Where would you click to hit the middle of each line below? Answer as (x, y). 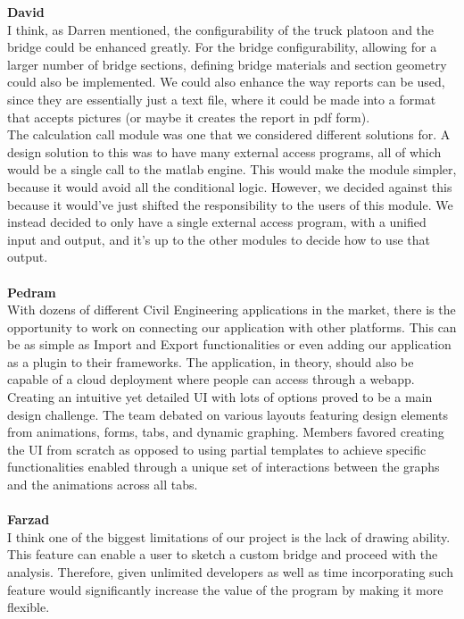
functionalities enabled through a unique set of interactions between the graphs (224, 467)
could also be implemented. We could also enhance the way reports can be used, (226, 82)
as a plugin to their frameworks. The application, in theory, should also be (211, 361)
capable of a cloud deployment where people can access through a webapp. (211, 379)
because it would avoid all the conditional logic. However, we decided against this (230, 186)
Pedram (32, 292)
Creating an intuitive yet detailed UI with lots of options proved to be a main (220, 397)
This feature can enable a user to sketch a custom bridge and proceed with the (223, 554)
